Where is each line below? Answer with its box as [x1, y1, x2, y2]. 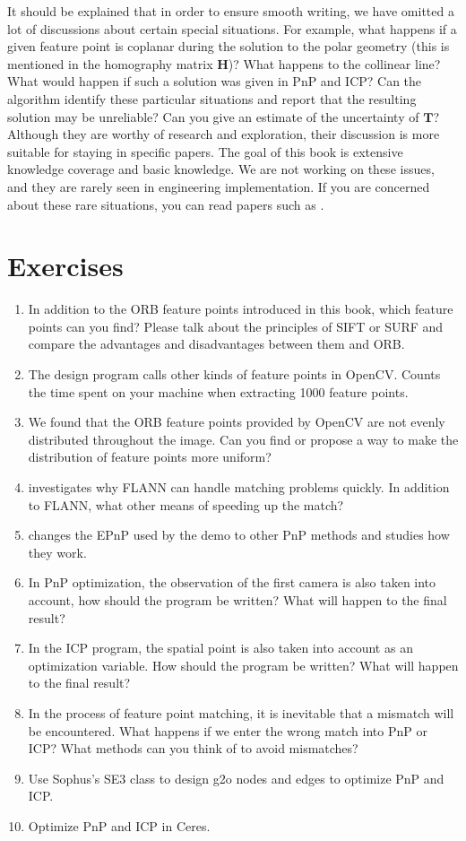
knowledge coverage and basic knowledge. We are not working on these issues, [7, 160, 435, 178]
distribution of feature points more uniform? [28, 447, 272, 466]
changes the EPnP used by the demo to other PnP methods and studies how [28, 525, 450, 544]
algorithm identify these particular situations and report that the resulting [7, 89, 417, 108]
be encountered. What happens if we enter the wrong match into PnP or [28, 721, 427, 740]
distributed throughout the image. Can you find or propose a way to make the [28, 429, 459, 448]
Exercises [7, 247, 124, 284]
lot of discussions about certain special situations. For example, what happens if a [7, 19, 457, 38]
